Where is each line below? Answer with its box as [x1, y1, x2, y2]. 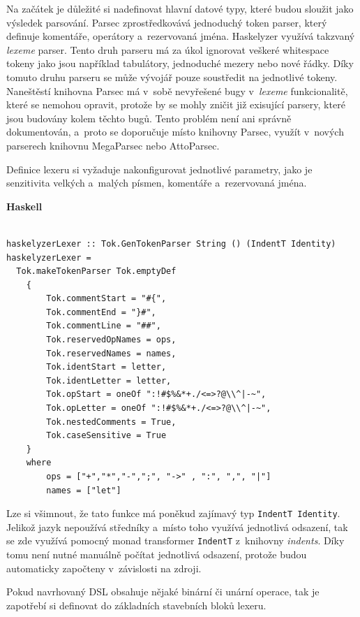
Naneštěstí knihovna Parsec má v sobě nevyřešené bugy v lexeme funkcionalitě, [6, 83, 348, 98]
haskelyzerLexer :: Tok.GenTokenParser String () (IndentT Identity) [6, 238, 336, 249]
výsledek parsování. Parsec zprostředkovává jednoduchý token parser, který [6, 15, 327, 29]
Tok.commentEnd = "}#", [46, 307, 156, 317]
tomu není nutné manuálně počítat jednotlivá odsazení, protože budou [6, 547, 307, 562]
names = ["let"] [46, 485, 121, 495]
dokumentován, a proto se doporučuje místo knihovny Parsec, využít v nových [6, 124, 344, 139]
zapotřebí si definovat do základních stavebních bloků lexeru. [6, 597, 267, 612]
